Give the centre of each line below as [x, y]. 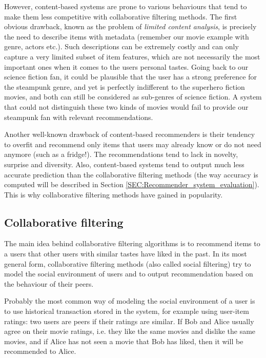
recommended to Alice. [40, 351]
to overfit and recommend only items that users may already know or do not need [133, 144]
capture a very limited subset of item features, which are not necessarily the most [132, 56]
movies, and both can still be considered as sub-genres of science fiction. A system [133, 97]
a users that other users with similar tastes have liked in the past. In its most [126, 254]
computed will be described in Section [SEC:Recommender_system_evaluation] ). [132, 184]
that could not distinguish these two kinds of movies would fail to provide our [126, 106]
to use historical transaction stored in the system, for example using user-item [127, 311]
